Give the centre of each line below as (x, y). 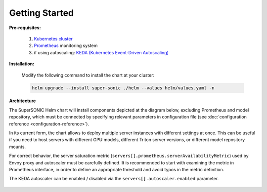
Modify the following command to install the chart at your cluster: (88, 75)
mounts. (18, 147)
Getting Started (42, 13)
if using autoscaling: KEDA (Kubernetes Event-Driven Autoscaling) (101, 52)
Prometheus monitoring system (66, 46)
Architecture (22, 101)
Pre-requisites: (25, 28)
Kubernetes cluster (53, 38)
